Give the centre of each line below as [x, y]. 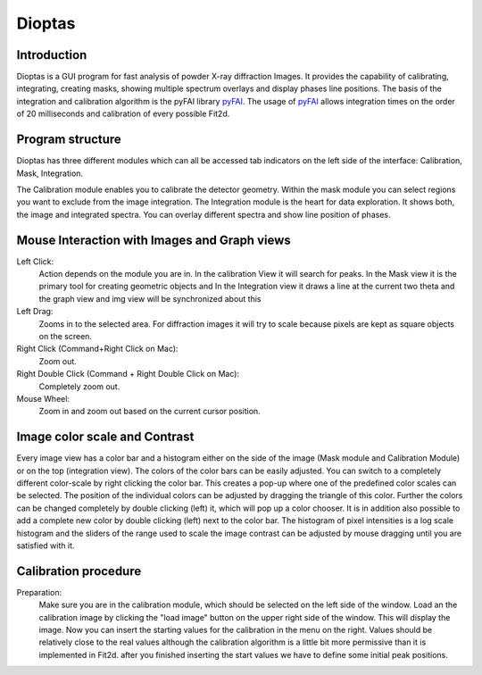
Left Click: [35, 261]
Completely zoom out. [79, 386]
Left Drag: [35, 312]
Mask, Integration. [50, 173]
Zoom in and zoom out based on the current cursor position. [150, 412]
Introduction [52, 55]
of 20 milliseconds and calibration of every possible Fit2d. [123, 114]
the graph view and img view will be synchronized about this [150, 298]
